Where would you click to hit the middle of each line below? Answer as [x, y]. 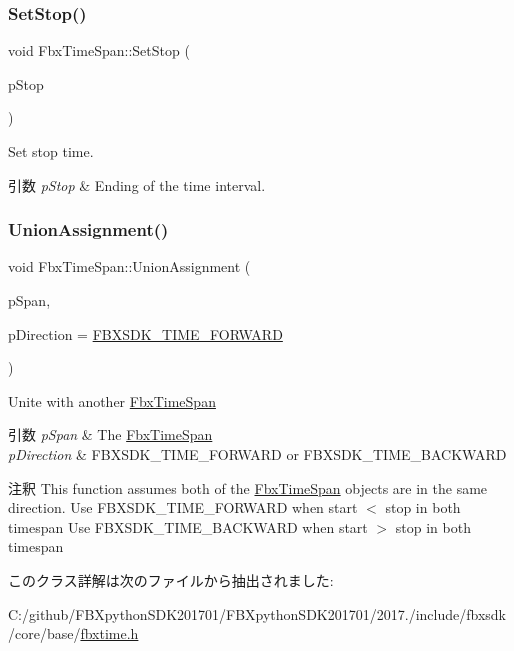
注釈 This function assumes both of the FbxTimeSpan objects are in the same [248, 487]
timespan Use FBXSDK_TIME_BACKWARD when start [188, 526]
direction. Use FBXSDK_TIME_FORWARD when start [183, 507]
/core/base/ [44, 633]
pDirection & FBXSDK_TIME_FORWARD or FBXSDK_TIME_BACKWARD [257, 453]
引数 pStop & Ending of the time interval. [137, 184]
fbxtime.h [109, 633]
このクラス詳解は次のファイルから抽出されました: [171, 579]
